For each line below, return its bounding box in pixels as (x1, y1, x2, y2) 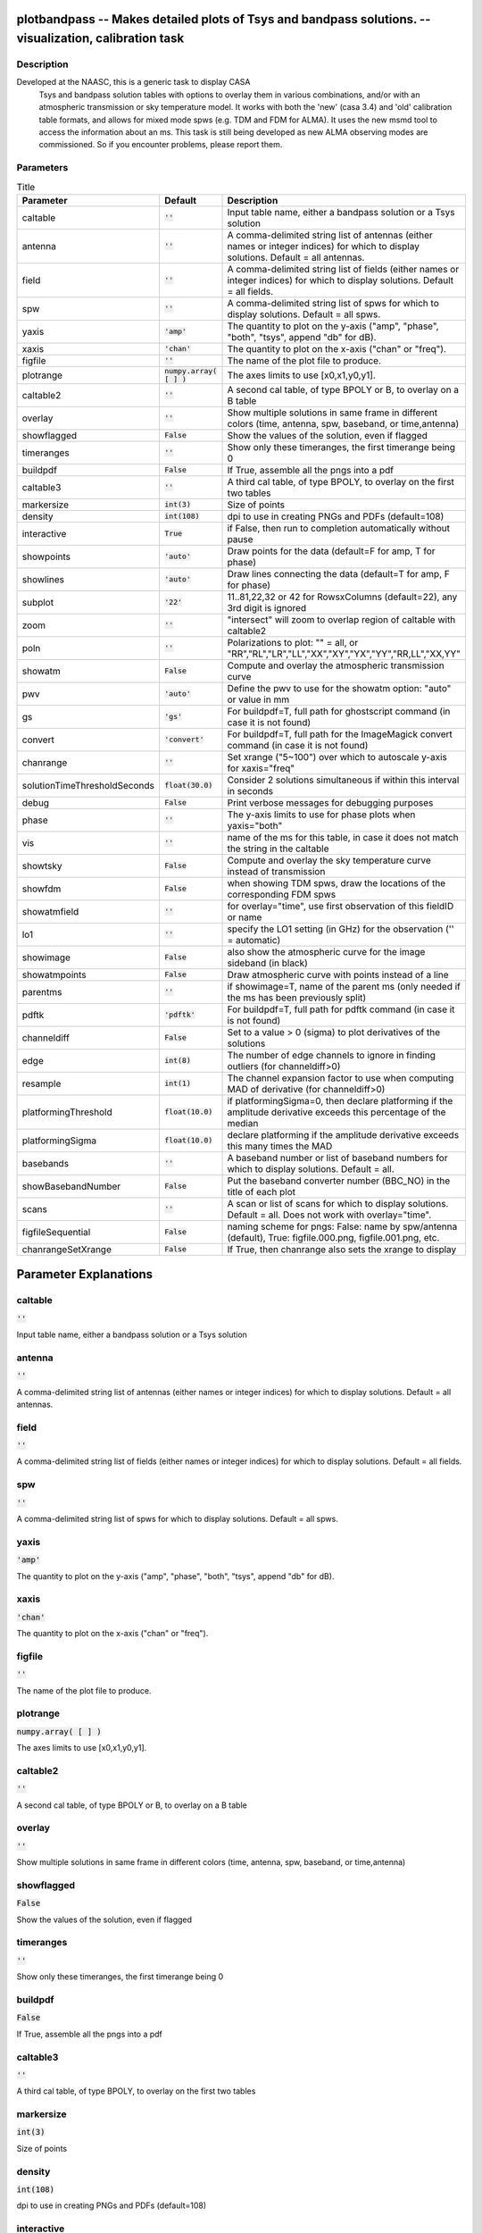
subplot (21, 596, 54, 608)
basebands (21, 1157, 70, 1169)
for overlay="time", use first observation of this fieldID (227, 899, 454, 912)
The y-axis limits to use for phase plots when (227, 808, 416, 821)
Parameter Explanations (16, 1267, 154, 1282)
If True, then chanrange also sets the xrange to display (227, 1242, 457, 1255)
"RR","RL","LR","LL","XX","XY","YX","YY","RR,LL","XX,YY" (227, 648, 461, 660)
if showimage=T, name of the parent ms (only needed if (227, 980, 461, 992)
